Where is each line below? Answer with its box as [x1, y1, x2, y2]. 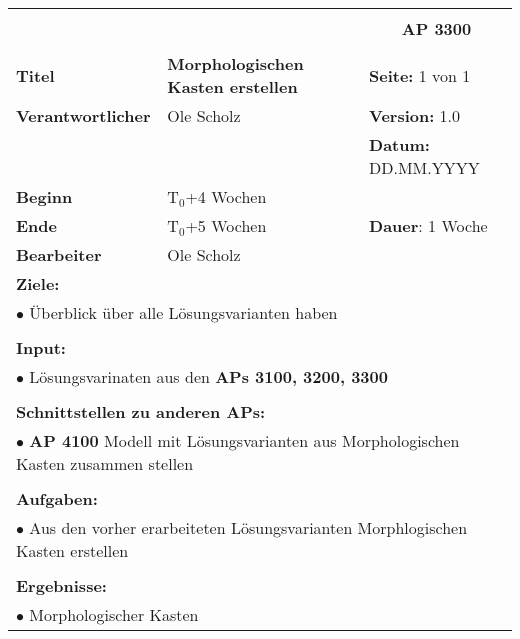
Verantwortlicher [16, 104, 151, 127]
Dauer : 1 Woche [369, 214, 488, 237]
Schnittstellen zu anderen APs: [16, 400, 266, 423]
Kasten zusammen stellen [16, 452, 194, 475]
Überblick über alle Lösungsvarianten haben [29, 301, 338, 324]
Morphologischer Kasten [29, 603, 199, 626]
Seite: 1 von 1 [369, 63, 471, 87]
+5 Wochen [185, 214, 267, 237]
